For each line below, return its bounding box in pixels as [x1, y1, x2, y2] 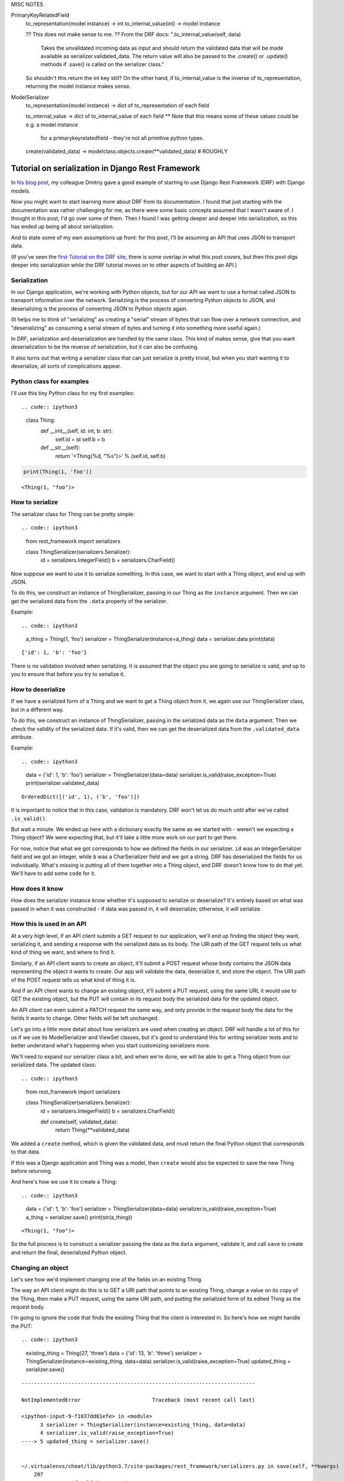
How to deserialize [11, 685, 66, 693]
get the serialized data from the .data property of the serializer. [11, 597, 168, 604]
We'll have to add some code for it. [11, 870, 96, 877]
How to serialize [11, 498, 59, 507]
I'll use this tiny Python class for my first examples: [11, 390, 135, 397]
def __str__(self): [40, 444, 81, 451]
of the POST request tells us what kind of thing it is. [11, 976, 136, 983]
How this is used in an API [11, 920, 87, 928]
